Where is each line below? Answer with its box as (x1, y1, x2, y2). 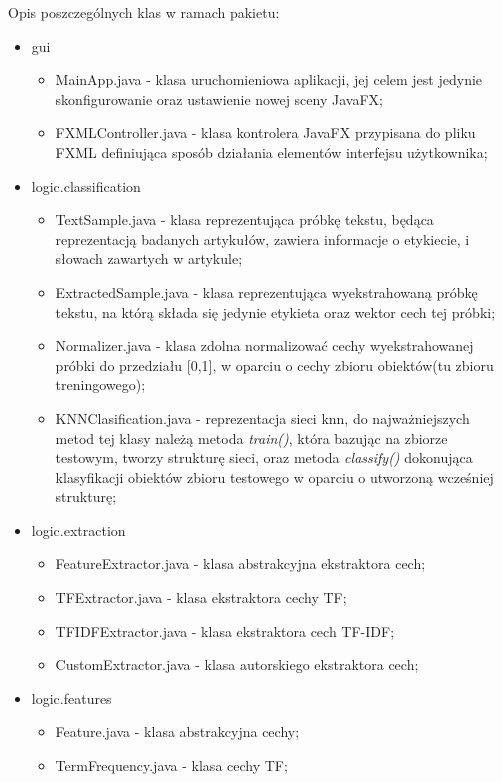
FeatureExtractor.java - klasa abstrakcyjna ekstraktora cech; (55, 553, 426, 574)
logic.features (31, 687, 112, 708)
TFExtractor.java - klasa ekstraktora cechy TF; (55, 587, 347, 608)
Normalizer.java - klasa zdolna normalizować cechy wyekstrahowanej (55, 335, 474, 356)
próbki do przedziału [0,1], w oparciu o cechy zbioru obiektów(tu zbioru (55, 354, 494, 375)
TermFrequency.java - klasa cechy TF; (55, 755, 288, 776)
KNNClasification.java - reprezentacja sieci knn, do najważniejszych (55, 407, 470, 428)
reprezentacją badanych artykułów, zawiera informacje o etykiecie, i (55, 228, 470, 249)
